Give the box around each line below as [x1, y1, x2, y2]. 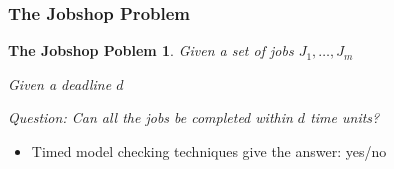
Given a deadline [8, 73, 112, 94]
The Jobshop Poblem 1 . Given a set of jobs [8, 40, 294, 61]
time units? [310, 107, 380, 128]
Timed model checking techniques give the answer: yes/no [31, 141, 387, 161]
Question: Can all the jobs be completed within [8, 107, 293, 128]
